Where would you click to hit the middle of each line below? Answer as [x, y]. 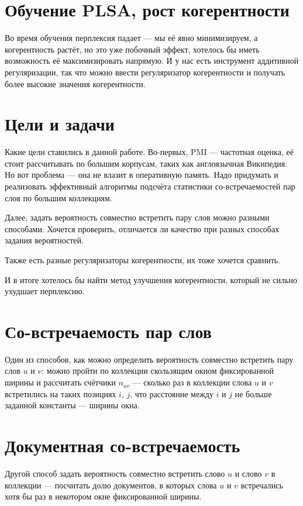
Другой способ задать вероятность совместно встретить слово [115, 473]
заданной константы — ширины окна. [72, 405]
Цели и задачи [60, 124]
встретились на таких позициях [61, 393]
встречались [262, 485]
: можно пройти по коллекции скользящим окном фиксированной [158, 371]
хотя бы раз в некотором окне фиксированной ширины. [103, 496]
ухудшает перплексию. [45, 291]
